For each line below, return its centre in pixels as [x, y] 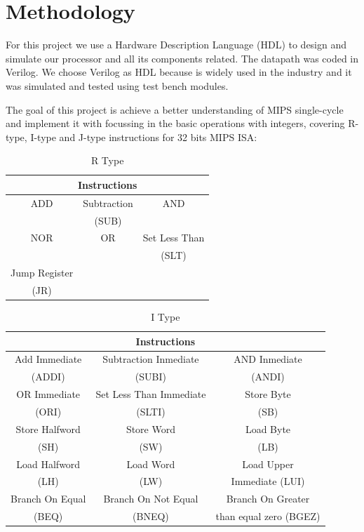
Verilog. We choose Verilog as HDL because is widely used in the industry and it [179, 72]
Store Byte [268, 394]
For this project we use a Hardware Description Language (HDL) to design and [176, 45]
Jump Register [42, 273]
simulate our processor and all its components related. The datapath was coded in [182, 58]
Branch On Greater [268, 499]
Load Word [151, 464]
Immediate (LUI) [268, 481]
